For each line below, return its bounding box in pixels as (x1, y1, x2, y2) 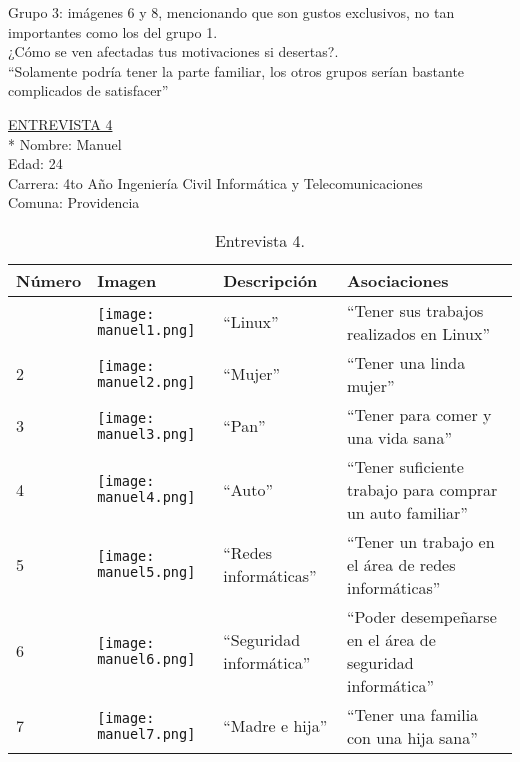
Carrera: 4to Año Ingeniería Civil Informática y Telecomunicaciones (8, 172, 423, 193)
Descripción (223, 268, 318, 292)
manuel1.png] (97, 321, 196, 338)
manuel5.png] (97, 564, 196, 581)
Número (16, 268, 82, 292)
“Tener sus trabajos (346, 298, 484, 322)
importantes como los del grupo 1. (8, 21, 218, 42)
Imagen (97, 268, 157, 292)
